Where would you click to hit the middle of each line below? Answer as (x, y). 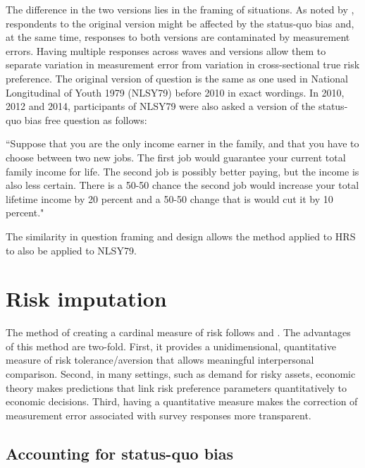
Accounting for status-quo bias (120, 453)
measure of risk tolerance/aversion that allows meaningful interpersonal (160, 360)
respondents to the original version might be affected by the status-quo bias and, (180, 23)
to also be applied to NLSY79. (71, 250)
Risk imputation (86, 298)
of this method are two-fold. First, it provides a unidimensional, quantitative (171, 346)
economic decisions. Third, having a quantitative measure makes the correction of (182, 401)
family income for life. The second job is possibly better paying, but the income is (182, 171)
